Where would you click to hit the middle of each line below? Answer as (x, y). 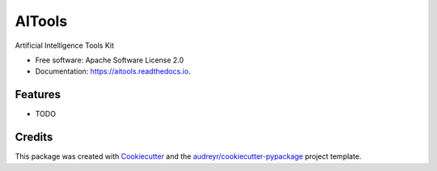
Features (38, 94)
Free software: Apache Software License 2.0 (110, 60)
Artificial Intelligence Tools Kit (65, 45)
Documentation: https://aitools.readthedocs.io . (113, 71)
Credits (34, 137)
